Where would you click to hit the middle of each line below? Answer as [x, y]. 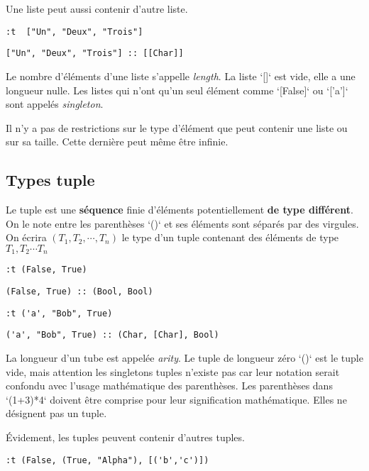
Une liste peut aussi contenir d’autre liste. [97, 9]
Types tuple [50, 180]
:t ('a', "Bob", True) [59, 313]
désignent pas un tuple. [56, 413]
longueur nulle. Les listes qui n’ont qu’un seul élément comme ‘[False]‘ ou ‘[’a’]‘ [177, 90]
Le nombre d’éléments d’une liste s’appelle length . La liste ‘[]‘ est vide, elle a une [181, 76]
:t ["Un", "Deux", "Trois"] [75, 32]
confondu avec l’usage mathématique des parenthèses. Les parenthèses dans [169, 386]
